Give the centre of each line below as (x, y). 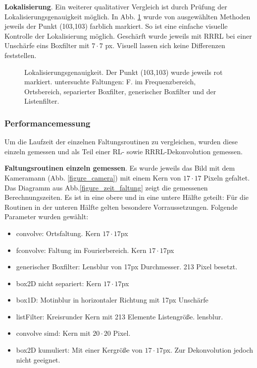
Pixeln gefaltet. (227, 177)
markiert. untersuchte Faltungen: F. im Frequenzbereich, (110, 82)
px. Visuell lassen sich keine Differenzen (165, 45)
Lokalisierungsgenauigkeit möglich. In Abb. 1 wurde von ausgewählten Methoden (128, 16)
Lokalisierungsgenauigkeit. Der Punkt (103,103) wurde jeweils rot (124, 72)
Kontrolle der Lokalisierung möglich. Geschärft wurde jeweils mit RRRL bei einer (128, 35)
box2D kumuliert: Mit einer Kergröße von (79, 350)
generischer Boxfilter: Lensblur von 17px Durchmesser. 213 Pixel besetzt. (127, 267)
